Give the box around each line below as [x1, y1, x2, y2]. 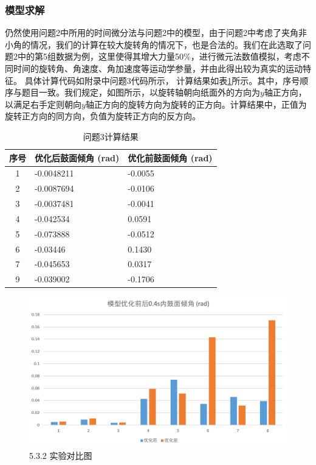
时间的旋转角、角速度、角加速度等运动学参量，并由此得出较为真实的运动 [13, 62, 303, 74]
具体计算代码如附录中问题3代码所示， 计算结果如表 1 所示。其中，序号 [24, 74, 300, 86]
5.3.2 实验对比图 [29, 449, 92, 461]
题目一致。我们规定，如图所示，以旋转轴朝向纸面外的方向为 [21, 86, 260, 99]
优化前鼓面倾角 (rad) [128, 151, 213, 164]
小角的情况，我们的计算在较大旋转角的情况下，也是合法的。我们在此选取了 [5, 38, 303, 51]
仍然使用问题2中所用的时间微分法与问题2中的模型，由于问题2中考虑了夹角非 [5, 26, 307, 39]
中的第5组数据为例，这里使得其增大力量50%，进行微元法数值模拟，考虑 [17, 50, 301, 63]
